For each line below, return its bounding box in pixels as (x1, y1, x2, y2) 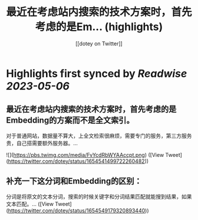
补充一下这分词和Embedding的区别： (6, 176, 143, 186)
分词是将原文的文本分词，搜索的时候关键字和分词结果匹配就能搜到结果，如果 (6, 193, 192, 200)
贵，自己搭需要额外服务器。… (6, 139, 78, 146)
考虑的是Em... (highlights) (35, 20, 163, 34)
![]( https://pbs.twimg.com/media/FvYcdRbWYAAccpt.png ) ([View (6, 151, 164, 158)
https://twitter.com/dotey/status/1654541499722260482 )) (8, 157, 149, 165)
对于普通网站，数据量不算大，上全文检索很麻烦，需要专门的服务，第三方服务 (6, 132, 192, 139)
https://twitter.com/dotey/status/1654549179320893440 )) (8, 207, 149, 214)
